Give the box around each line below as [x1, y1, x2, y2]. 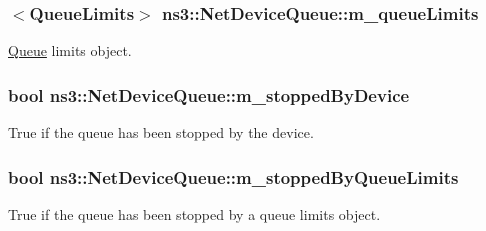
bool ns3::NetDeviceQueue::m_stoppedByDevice [8, 82, 410, 107]
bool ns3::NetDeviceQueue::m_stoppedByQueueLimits [8, 164, 459, 189]
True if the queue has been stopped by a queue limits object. [8, 203, 381, 224]
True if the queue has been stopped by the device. [8, 122, 314, 143]
